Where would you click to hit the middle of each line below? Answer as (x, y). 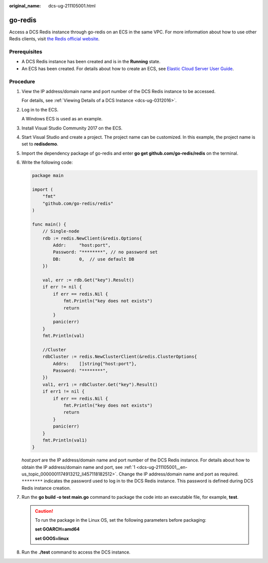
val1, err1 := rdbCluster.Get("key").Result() (100, 384)
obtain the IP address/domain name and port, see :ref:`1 (78, 467)
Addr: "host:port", (82, 245)
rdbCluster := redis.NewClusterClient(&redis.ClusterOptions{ (120, 357)
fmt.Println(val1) (65, 440)
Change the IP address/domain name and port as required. (179, 474)
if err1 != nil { (64, 392)
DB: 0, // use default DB (94, 259)
